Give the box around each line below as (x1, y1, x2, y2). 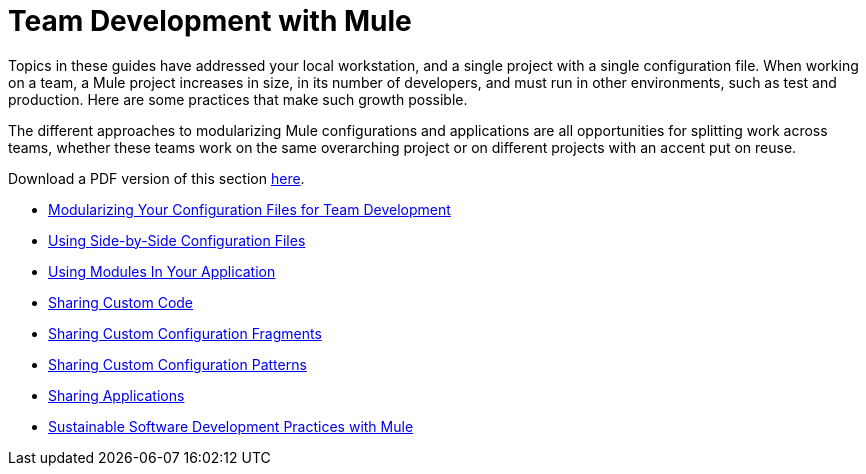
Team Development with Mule (8, 4, 412, 38)
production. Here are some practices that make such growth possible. (8, 90, 468, 108)
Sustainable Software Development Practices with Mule (48, 417, 414, 435)
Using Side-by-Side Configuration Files (48, 231, 306, 249)
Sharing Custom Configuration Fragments (48, 324, 322, 342)
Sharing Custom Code (48, 293, 194, 311)
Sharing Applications (48, 386, 185, 404)
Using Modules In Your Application (48, 262, 276, 280)
